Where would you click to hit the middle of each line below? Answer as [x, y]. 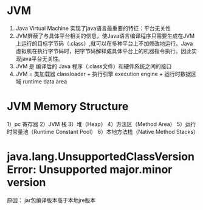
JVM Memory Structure [68, 107]
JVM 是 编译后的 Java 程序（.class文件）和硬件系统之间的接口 [94, 66]
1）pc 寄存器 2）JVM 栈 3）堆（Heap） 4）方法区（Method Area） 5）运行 [101, 124]
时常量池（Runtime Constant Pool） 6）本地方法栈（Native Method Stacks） [103, 131]
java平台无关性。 [42, 58]
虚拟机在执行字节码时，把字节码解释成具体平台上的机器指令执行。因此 [104, 51]
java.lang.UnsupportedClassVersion [101, 157]
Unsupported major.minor [105, 170]
